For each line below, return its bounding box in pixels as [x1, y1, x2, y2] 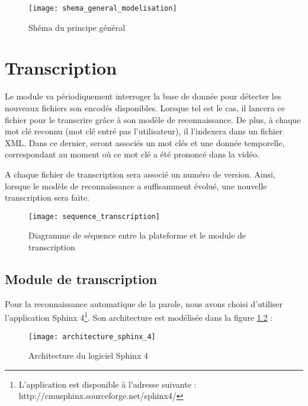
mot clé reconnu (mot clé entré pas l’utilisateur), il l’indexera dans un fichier [5, 125, 283, 137]
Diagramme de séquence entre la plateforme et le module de [28, 229, 246, 241]
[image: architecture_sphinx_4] [28, 332, 156, 341]
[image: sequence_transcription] [28, 212, 160, 221]
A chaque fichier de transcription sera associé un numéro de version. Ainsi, [5, 167, 275, 180]
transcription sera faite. [5, 191, 90, 204]
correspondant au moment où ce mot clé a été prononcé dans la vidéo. [5, 148, 259, 160]
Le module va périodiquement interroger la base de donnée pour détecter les [5, 90, 281, 102]
